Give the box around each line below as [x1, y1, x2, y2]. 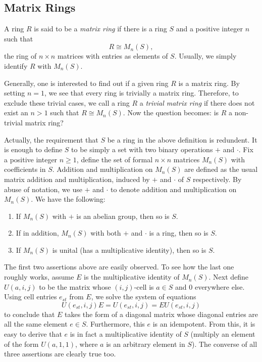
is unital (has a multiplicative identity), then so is [52, 244, 206, 255]
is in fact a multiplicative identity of [70, 329, 182, 339]
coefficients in [4, 164, 46, 174]
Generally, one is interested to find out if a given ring [4, 77, 169, 88]
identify [4, 60, 28, 71]
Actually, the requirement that [4, 134, 98, 145]
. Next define [208, 271, 249, 282]
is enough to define [4, 144, 63, 155]
